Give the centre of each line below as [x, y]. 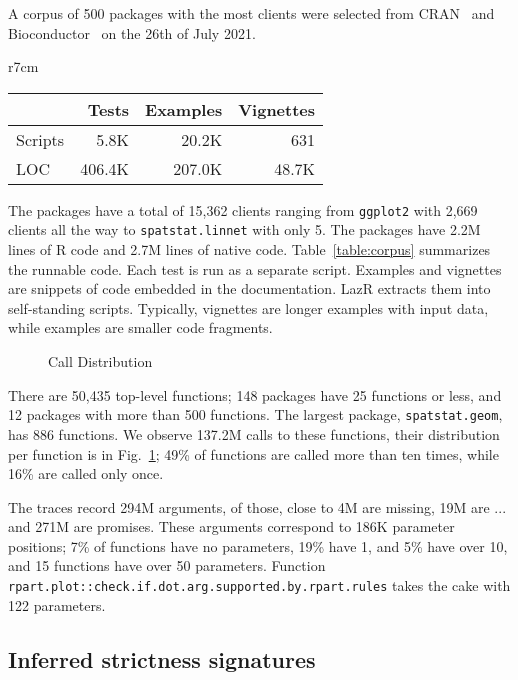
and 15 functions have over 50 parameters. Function [167, 565]
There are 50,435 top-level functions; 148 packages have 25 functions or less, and [255, 394]
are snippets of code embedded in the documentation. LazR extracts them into [249, 288]
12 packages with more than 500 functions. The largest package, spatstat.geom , [255, 414]
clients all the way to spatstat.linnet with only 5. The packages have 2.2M [244, 229]
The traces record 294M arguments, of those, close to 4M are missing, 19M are [249, 506]
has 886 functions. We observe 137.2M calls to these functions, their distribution [254, 433]
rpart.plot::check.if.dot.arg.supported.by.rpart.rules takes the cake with [259, 585]
